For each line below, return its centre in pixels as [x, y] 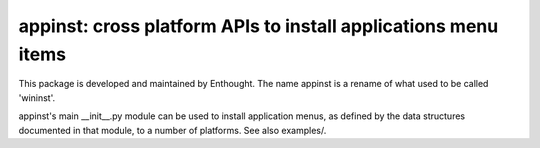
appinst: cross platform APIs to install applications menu [258, 26]
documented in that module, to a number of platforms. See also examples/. [172, 130]
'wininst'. [37, 97]
